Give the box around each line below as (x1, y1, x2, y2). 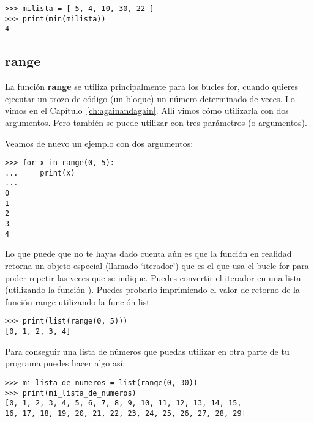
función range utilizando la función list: (5, 295, 152, 308)
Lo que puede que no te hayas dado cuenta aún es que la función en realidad (5, 247, 292, 260)
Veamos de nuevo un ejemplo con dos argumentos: (5, 136, 193, 149)
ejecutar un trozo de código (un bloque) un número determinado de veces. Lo (5, 92, 295, 105)
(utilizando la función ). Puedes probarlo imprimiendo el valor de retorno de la (5, 283, 301, 296)
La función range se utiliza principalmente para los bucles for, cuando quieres (5, 80, 298, 93)
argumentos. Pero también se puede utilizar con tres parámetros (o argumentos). (5, 116, 307, 128)
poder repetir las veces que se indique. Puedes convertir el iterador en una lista (5, 271, 301, 284)
